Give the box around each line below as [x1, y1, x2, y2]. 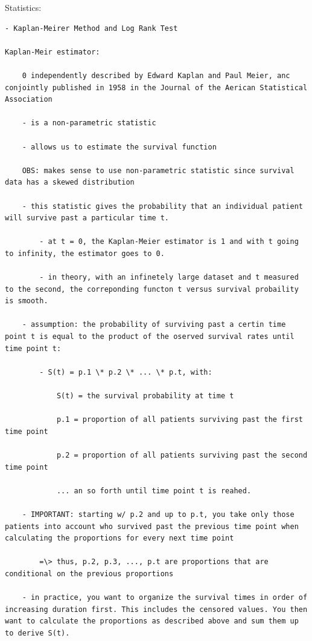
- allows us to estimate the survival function [22, 142, 217, 151]
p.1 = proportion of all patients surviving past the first [56, 415, 303, 424]
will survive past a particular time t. [5, 214, 170, 223]
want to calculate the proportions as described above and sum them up [5, 617, 299, 626]
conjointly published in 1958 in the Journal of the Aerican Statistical [5, 83, 308, 92]
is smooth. [5, 297, 48, 306]
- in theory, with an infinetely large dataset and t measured [39, 273, 299, 282]
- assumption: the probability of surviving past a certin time [22, 320, 286, 329]
